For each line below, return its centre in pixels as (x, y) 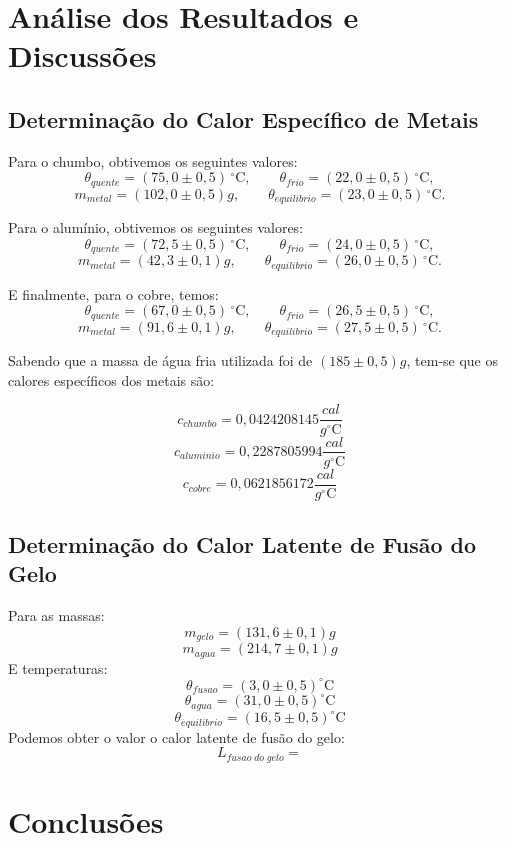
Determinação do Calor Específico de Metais (243, 118)
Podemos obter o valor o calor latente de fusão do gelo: (176, 736)
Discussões (82, 55)
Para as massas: (56, 615)
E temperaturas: (58, 667)
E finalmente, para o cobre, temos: (113, 293)
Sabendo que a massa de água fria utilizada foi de (160, 360)
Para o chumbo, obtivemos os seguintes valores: (153, 160)
